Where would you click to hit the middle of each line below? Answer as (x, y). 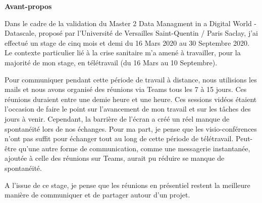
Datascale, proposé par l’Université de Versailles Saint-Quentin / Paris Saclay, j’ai (131, 33)
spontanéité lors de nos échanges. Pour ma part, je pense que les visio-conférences (131, 128)
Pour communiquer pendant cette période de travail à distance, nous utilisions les (131, 79)
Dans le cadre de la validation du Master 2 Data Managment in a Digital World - (131, 23)
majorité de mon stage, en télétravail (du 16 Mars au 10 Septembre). (111, 62)
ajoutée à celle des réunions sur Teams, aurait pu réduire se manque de (115, 158)
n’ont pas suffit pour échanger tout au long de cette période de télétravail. (119, 138)
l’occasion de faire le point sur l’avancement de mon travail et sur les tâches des (128, 109)
